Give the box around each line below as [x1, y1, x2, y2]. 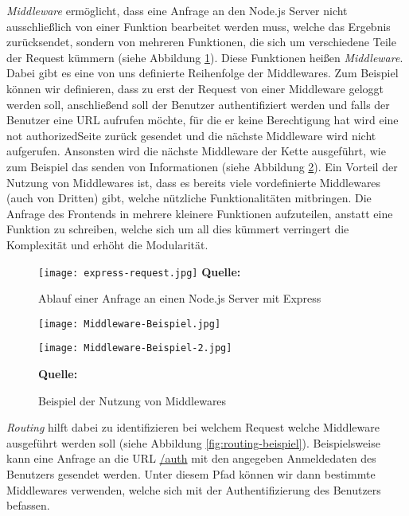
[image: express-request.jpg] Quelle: [38, 263, 241, 279]
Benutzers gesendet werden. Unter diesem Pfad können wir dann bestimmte [6, 466, 376, 483]
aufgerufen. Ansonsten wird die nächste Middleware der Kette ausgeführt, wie [6, 143, 386, 159]
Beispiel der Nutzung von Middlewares [38, 392, 227, 408]
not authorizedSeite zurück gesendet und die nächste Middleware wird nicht [6, 127, 376, 143]
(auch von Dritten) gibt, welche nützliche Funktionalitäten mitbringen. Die [6, 190, 372, 206]
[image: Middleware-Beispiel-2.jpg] [38, 342, 232, 354]
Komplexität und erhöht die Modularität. [6, 236, 208, 252]
